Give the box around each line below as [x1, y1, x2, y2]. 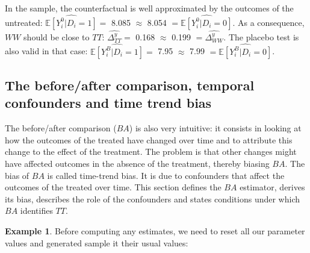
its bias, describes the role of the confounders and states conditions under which [5, 192, 300, 205]
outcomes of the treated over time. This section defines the [5, 181, 222, 193]
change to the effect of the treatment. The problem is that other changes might [5, 145, 297, 158]
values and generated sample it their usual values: [5, 236, 188, 249]
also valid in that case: [5, 45, 88, 57]
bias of [5, 169, 29, 181]
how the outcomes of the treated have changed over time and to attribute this [5, 133, 293, 146]
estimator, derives [240, 181, 305, 193]
